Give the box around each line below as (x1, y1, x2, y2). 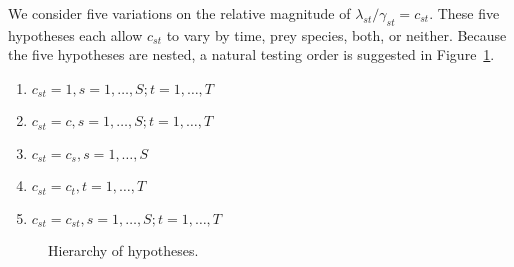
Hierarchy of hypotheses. (48, 240, 199, 261)
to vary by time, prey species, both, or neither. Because (166, 24, 507, 45)
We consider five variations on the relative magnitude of (8, 3, 351, 23)
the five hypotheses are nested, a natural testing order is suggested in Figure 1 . (8, 44, 495, 65)
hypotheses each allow (8, 24, 143, 45)
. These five (429, 3, 500, 23)
